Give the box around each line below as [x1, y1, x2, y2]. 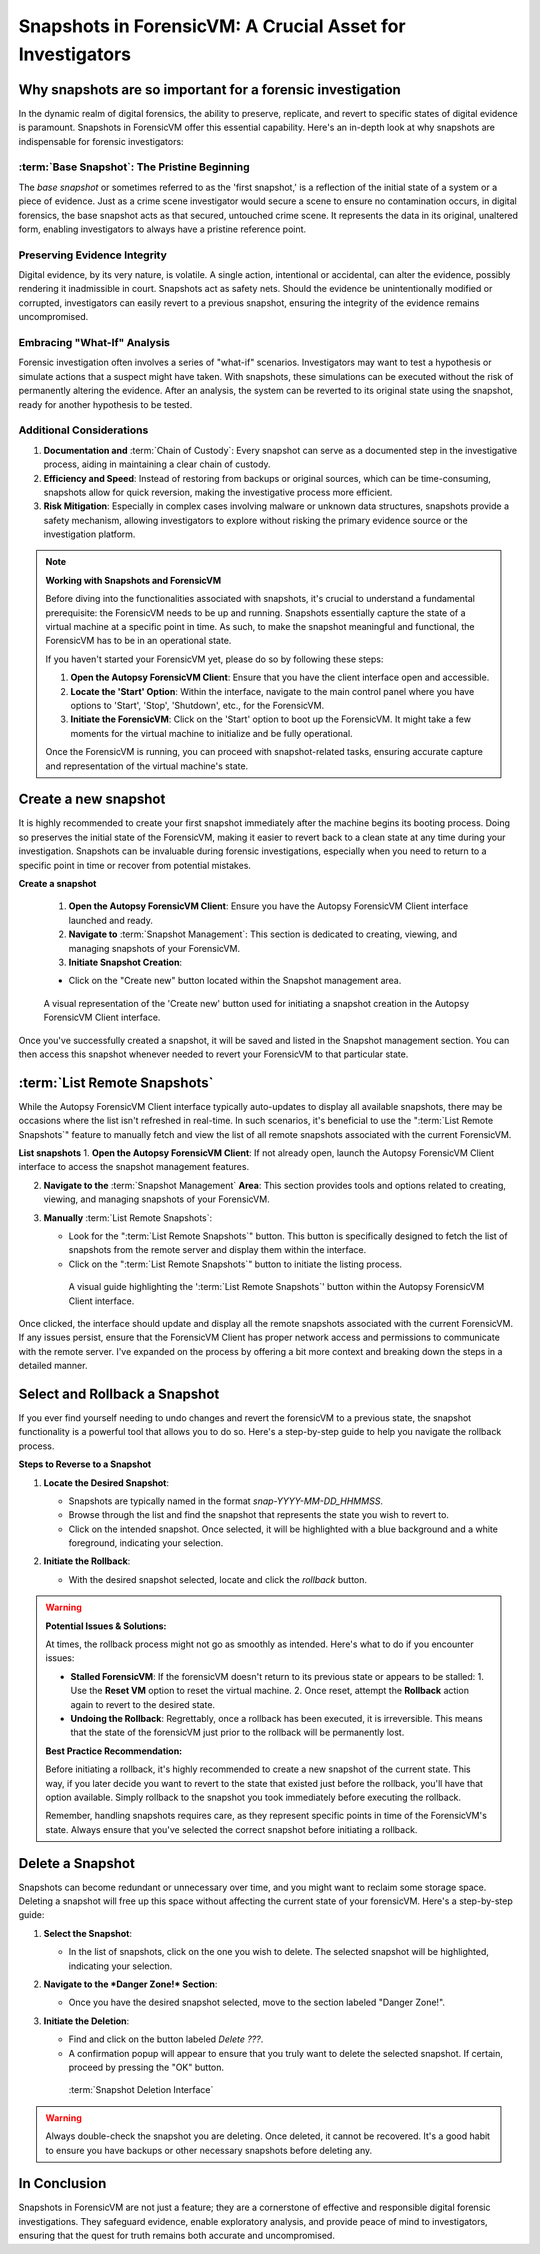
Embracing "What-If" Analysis [18, 336, 170, 350]
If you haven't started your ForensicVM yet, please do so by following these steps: [45, 653, 384, 665]
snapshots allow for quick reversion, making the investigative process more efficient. [43, 486, 393, 498]
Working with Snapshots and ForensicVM [45, 574, 222, 586]
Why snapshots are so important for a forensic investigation [18, 81, 402, 98]
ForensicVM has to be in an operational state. [45, 635, 232, 647]
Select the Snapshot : [43, 1927, 133, 1939]
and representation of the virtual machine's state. [45, 760, 249, 772]
